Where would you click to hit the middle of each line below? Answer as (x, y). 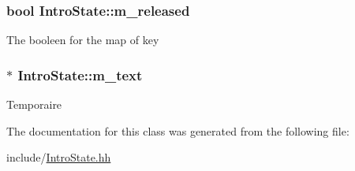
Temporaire (34, 104)
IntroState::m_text (80, 74)
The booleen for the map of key (83, 40)
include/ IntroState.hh (59, 157)
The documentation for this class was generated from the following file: (178, 130)
